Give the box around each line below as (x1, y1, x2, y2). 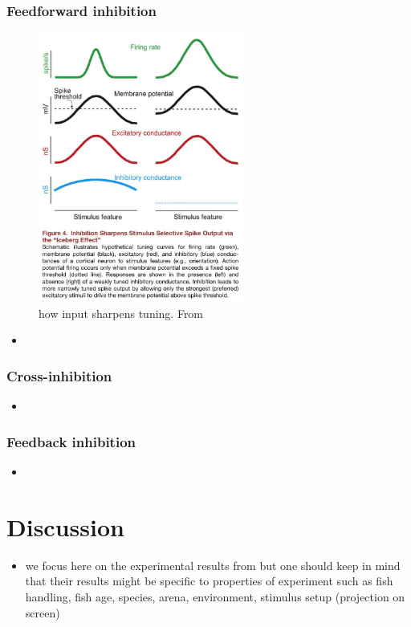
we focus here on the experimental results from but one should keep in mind (25, 556, 401, 573)
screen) (25, 604, 60, 621)
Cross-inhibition (6, 365, 112, 385)
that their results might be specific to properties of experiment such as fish (25, 572, 393, 589)
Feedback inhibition (6, 431, 136, 451)
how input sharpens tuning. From (39, 304, 204, 321)
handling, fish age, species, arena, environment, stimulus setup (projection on (25, 588, 405, 605)
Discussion (6, 510, 124, 543)
